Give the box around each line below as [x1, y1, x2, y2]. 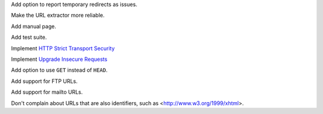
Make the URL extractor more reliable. [11, 12, 105, 19]
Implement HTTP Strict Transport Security [11, 45, 115, 52]
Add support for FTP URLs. [11, 78, 78, 85]
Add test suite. [11, 33, 47, 41]
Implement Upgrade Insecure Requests [11, 56, 108, 63]
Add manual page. [11, 23, 56, 30]
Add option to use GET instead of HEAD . [11, 66, 108, 74]
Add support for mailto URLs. [11, 88, 83, 95]
